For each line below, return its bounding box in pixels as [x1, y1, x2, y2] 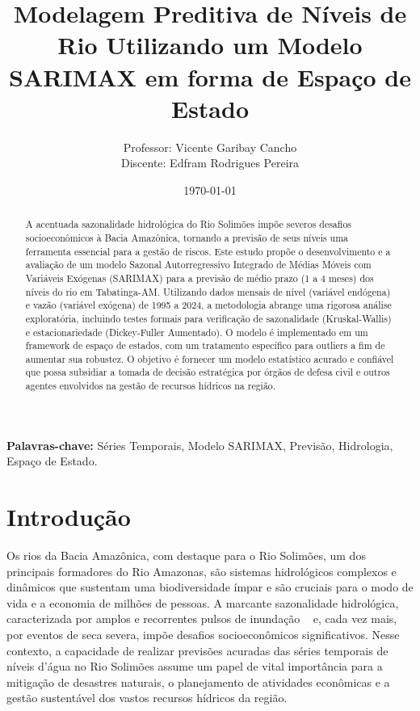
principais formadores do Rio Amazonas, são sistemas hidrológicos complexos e [6, 562, 397, 579]
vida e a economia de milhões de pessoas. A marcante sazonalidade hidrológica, [6, 594, 399, 611]
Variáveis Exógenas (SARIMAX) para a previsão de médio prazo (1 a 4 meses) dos [25, 271, 374, 284]
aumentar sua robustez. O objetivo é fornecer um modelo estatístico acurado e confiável [25, 351, 394, 365]
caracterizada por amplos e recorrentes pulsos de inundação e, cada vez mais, [6, 610, 397, 627]
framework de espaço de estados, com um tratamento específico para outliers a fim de [25, 339, 385, 352]
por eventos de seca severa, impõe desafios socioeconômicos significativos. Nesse [6, 626, 400, 643]
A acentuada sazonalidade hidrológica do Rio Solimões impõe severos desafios [25, 217, 352, 231]
